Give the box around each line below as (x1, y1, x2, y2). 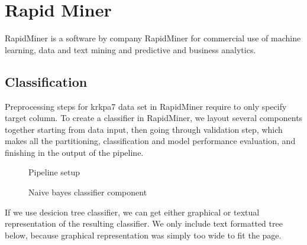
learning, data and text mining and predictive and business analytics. (5, 43, 256, 55)
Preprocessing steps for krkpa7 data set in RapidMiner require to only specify (5, 100, 287, 112)
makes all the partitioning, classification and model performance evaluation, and (5, 135, 296, 147)
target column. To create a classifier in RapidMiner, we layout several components (5, 112, 303, 124)
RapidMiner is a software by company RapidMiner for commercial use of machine (5, 32, 301, 44)
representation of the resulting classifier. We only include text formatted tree (5, 217, 283, 230)
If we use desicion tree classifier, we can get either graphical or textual (5, 205, 260, 218)
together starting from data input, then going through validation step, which (5, 123, 283, 135)
